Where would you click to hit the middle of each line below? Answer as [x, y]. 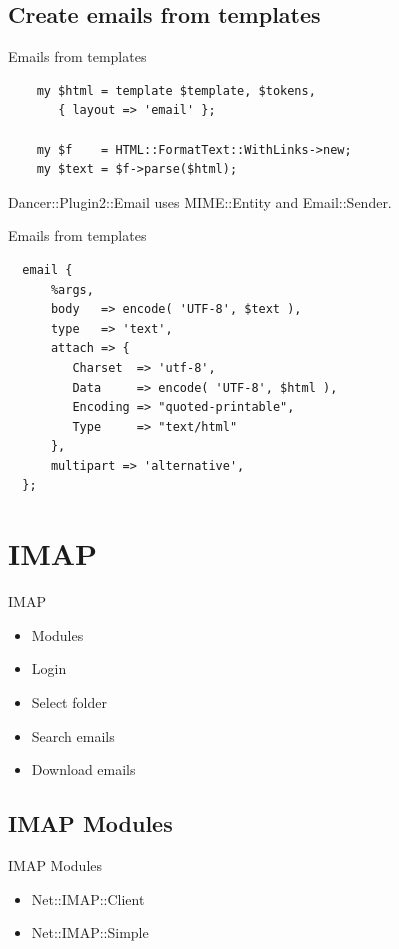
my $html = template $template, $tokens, [176, 90]
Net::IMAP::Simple [90, 932]
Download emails [83, 769]
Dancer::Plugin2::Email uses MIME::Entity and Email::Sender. [200, 201]
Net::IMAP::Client [88, 898]
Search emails [73, 735]
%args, [72, 289]
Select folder [69, 701]
